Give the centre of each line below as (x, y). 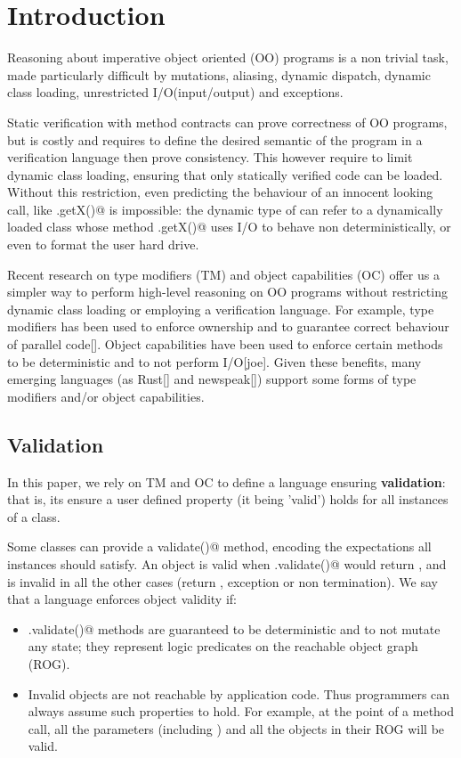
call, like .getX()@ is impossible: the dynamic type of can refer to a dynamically (225, 209)
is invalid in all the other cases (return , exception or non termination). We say (222, 581)
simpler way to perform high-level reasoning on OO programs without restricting (227, 292)
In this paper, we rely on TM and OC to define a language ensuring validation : (226, 481)
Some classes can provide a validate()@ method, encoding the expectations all (219, 546)
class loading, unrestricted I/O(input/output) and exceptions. (175, 92)
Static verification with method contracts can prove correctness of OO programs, (227, 122)
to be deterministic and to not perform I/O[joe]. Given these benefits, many (214, 361)
